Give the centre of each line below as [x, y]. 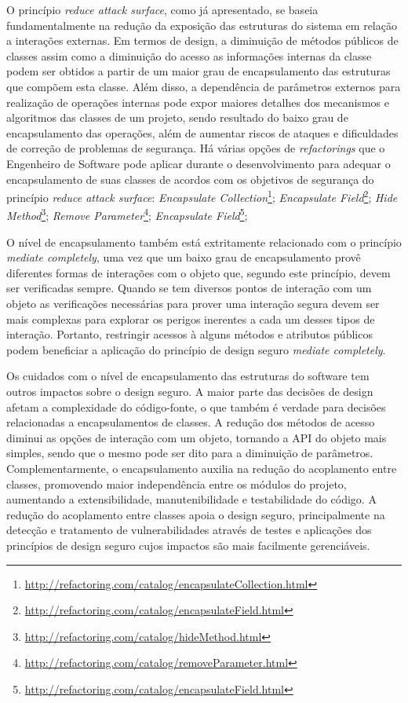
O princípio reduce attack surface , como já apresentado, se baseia [162, 9]
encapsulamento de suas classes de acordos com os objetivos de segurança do [190, 179]
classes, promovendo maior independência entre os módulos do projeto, [177, 483]
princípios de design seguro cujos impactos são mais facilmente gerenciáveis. [188, 545]
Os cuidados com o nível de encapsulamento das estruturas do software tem [188, 376]
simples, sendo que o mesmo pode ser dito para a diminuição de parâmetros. [190, 453]
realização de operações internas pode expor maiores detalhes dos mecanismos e [198, 102]
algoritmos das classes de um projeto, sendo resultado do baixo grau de [177, 117]
